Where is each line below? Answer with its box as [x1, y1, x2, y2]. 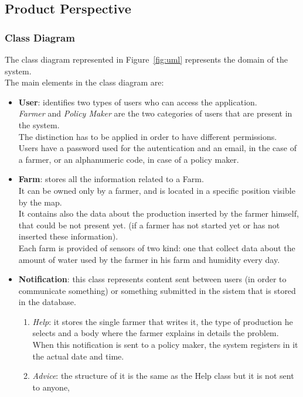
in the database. [18, 296, 76, 308]
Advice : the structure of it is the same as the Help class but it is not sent [32, 369, 294, 382]
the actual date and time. [32, 350, 124, 362]
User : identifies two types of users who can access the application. [18, 95, 257, 108]
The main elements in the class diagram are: [5, 76, 164, 88]
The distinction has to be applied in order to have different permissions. [18, 130, 277, 142]
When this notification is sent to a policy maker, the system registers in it [32, 338, 298, 351]
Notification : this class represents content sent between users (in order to [18, 273, 287, 285]
